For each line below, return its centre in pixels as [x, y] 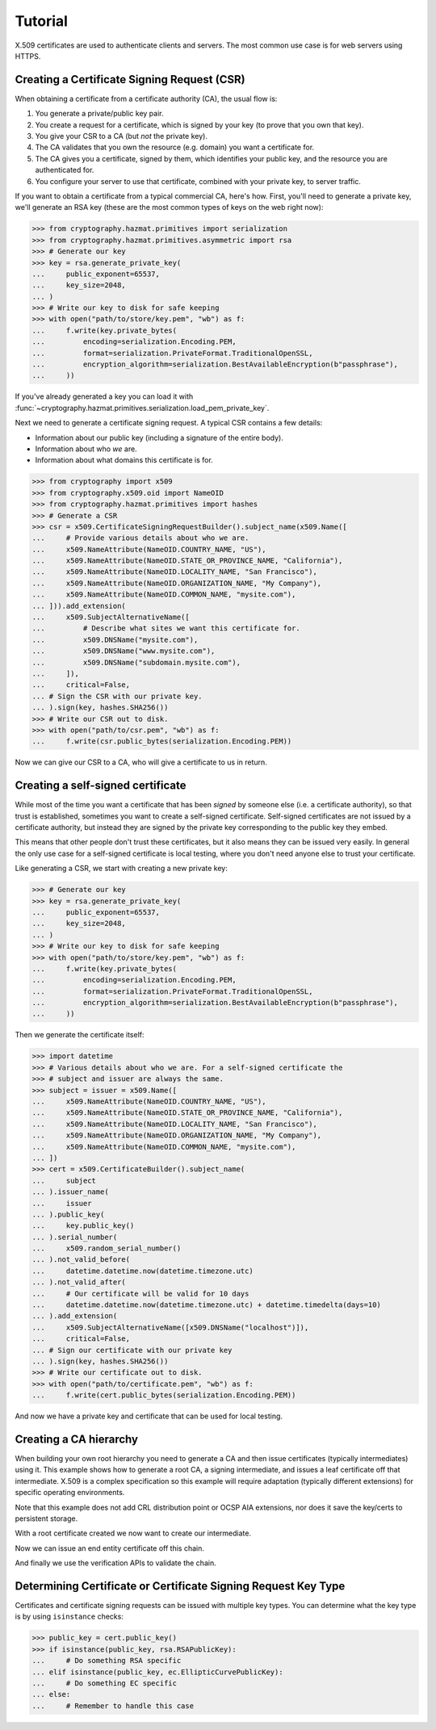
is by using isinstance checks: [69, 1617]
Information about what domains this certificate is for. [124, 460]
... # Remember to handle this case [113, 1706]
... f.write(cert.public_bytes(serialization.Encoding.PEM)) [164, 1395]
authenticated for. [65, 170]
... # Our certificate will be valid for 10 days [140, 1293]
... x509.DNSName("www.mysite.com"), [124, 651]
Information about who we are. [86, 449]
